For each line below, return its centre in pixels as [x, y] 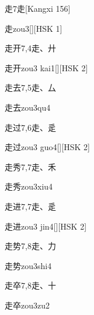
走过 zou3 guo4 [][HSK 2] [47, 147]
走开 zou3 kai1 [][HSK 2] [46, 67]
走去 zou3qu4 [28, 107]
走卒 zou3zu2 [27, 305]
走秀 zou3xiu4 [29, 186]
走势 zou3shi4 [28, 265]
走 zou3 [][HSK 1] [34, 28]
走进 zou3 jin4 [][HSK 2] [46, 226]
